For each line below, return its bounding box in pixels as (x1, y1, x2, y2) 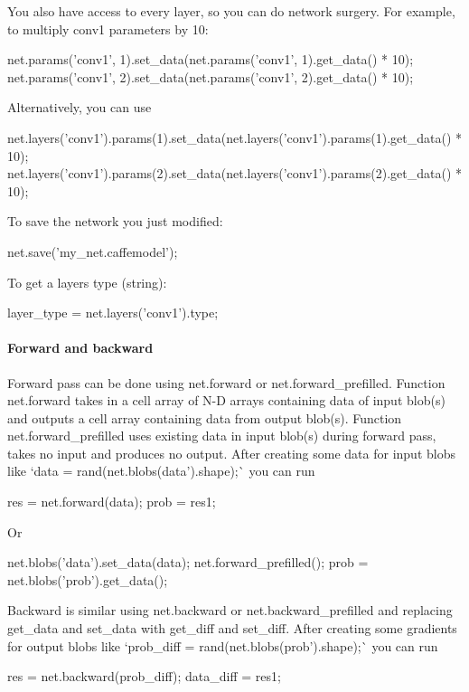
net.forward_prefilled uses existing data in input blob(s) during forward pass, (7, 426, 436, 445)
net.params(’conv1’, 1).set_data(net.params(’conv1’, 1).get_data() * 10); (7, 50, 414, 69)
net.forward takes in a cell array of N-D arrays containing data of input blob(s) (7, 391, 446, 410)
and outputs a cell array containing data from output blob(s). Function (7, 408, 402, 427)
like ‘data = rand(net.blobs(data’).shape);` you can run (7, 461, 315, 480)
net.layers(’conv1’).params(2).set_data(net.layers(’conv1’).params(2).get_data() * (7, 164, 463, 183)
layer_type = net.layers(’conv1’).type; (7, 303, 219, 322)
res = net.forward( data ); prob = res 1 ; (7, 492, 216, 511)
